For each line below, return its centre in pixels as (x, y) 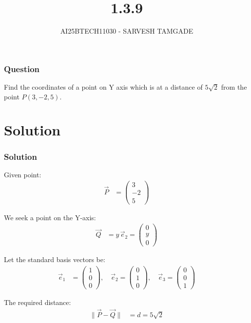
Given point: (23, 174)
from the (234, 87)
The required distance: (38, 302)
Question (22, 68)
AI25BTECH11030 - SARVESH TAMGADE (127, 31)
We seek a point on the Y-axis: (50, 217)
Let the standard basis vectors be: (55, 259)
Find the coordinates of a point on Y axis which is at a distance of (103, 87)
